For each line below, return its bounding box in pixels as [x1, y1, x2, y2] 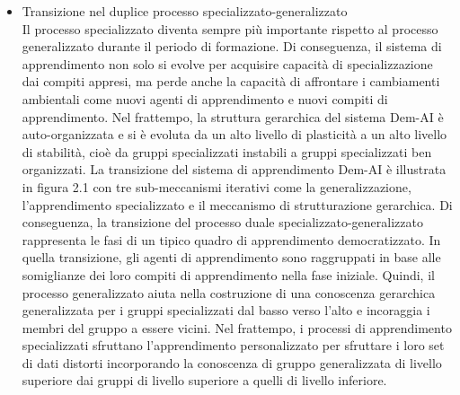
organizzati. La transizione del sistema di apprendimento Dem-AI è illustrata [22, 160, 447, 179]
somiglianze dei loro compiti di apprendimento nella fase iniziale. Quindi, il [22, 265, 435, 284]
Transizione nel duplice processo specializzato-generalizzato [22, 2, 348, 20]
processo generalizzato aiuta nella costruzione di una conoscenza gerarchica [22, 283, 436, 302]
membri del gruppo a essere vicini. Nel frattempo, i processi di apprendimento [22, 318, 452, 337]
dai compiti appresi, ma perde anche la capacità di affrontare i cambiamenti [22, 72, 440, 91]
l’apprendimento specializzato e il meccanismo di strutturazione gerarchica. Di [22, 195, 453, 214]
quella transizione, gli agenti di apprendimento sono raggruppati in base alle [22, 248, 441, 267]
